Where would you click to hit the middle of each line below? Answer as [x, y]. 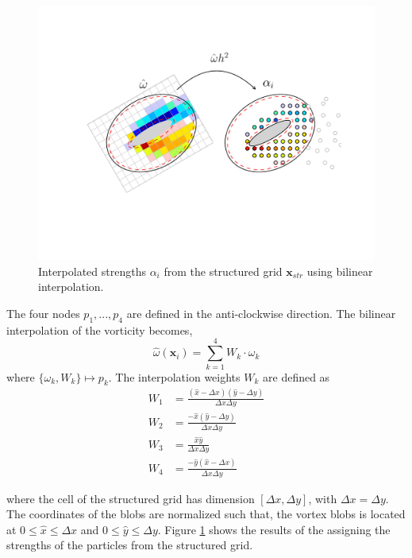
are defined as [296, 376]
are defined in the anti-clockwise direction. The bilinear [261, 314]
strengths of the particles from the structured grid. [130, 545]
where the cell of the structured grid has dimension [131, 498]
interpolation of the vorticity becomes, [100, 329]
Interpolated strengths [92, 271]
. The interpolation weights [174, 376]
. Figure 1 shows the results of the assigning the [274, 529]
